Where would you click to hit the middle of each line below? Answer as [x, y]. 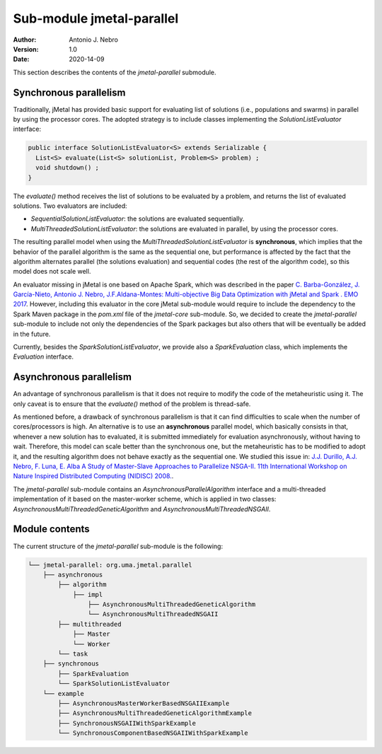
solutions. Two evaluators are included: [70, 206]
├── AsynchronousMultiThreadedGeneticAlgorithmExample [155, 713]
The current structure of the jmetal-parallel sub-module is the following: [118, 546]
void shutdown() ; [67, 168]
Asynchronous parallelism [73, 377]
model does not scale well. [52, 272]
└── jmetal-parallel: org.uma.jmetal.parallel [110, 565]
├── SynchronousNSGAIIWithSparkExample [127, 723]
